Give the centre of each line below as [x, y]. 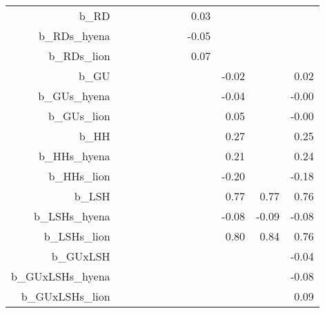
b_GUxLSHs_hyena [61, 276]
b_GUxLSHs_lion [66, 296]
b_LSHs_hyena [72, 216]
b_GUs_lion [79, 116]
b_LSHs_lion [77, 236]
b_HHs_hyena [74, 156]
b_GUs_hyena [74, 96]
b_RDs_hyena [74, 36]
